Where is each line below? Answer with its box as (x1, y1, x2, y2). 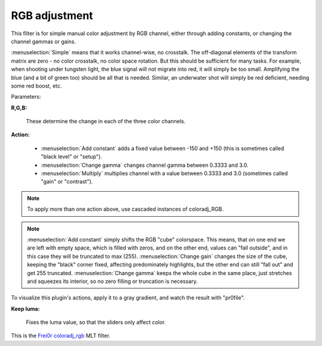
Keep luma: (11, 305, 40, 312)
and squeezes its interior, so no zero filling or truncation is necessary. (27, 278, 198, 285)
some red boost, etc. (11, 82, 62, 89)
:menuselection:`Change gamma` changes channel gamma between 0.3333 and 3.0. (41, 161, 249, 169)
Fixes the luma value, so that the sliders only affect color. (26, 319, 166, 326)
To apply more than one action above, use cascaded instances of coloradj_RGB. (27, 205, 224, 213)
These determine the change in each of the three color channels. (26, 118, 186, 125)
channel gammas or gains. (11, 38, 76, 45)
